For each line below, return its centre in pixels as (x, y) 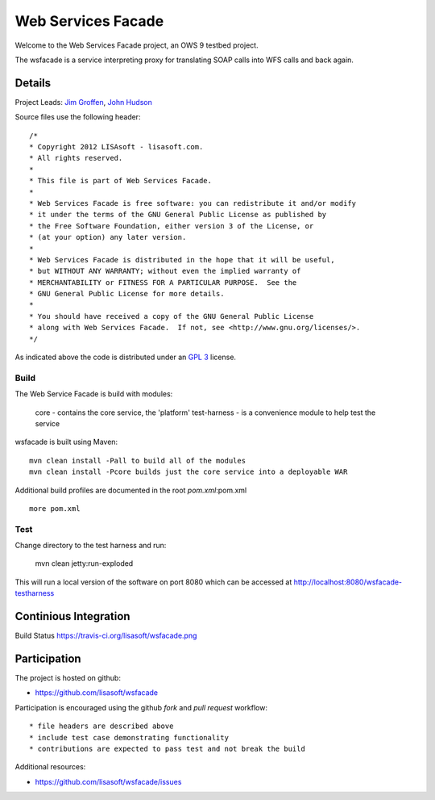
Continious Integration (72, 616)
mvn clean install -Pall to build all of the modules (137, 461)
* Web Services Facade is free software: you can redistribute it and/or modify (193, 203)
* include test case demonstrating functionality (129, 737)
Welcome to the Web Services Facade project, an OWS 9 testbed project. (137, 45)
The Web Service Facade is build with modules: (94, 394)
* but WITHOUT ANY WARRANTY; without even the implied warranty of (165, 271)
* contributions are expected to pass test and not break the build (167, 749)
